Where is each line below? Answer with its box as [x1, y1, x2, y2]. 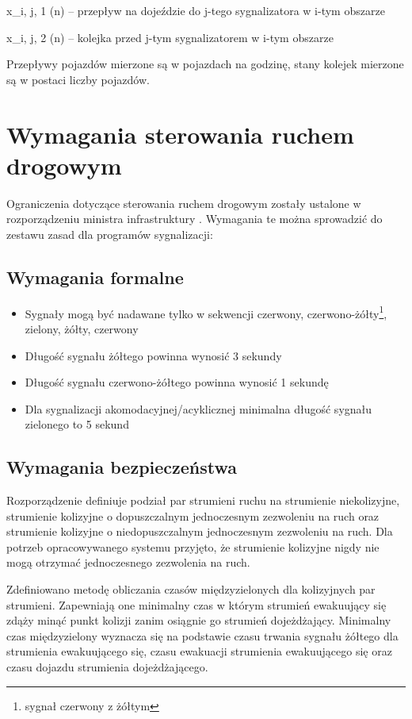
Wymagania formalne [6, 264, 184, 289]
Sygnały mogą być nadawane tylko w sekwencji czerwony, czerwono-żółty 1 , [25, 302, 387, 321]
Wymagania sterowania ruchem [6, 117, 354, 150]
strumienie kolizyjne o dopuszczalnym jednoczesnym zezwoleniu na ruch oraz [6, 507, 380, 524]
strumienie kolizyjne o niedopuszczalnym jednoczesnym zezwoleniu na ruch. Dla [6, 523, 393, 540]
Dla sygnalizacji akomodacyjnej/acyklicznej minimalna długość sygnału [25, 400, 372, 417]
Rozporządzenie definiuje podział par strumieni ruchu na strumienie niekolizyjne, [6, 492, 400, 509]
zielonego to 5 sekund [25, 416, 129, 433]
